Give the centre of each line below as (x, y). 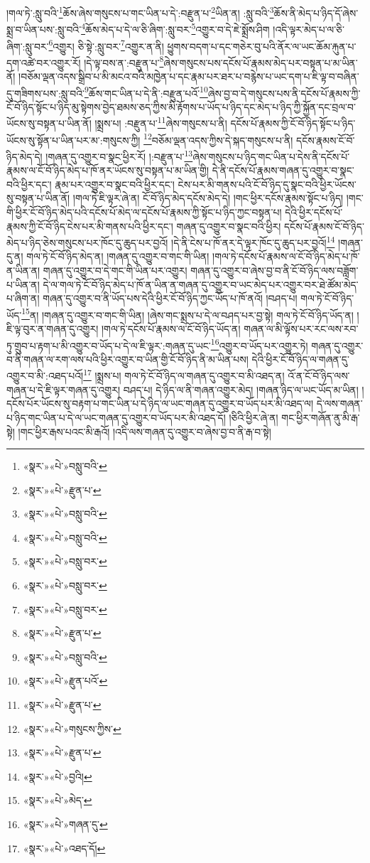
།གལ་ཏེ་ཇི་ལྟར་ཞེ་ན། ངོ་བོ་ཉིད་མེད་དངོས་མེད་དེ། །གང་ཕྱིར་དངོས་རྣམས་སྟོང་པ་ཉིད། (208, 198)
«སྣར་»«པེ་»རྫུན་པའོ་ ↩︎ (65, 681)
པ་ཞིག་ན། (23, 298)
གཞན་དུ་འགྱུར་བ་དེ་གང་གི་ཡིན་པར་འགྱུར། (115, 270)
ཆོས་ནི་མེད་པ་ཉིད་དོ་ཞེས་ (316, 12)
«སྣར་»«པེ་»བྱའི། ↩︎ (58, 776)
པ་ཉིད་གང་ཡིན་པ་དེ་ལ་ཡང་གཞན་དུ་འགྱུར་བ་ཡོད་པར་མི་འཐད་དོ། (116, 417)
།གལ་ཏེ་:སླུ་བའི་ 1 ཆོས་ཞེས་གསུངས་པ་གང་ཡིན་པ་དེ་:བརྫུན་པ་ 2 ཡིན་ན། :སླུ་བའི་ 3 (140, 12)
